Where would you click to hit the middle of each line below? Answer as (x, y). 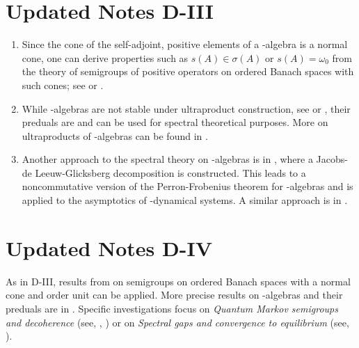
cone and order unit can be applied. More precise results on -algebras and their (174, 295)
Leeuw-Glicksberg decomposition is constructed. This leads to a (170, 172)
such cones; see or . (63, 85)
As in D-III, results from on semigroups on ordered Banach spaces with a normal (178, 281)
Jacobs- (332, 159)
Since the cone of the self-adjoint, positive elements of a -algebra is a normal (185, 44)
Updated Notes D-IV (109, 247)
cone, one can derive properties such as (105, 57)
